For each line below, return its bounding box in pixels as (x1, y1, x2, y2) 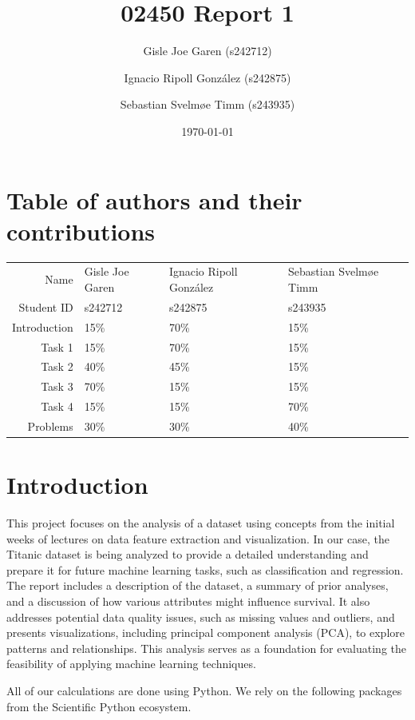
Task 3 (41, 378, 73, 395)
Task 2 (41, 358, 73, 375)
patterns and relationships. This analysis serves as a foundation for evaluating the (6, 639, 406, 656)
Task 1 (41, 338, 73, 355)
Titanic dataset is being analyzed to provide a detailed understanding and (6, 546, 369, 563)
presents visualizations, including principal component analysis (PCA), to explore (6, 624, 405, 641)
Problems (27, 417, 73, 434)
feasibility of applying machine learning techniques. (6, 655, 256, 672)
